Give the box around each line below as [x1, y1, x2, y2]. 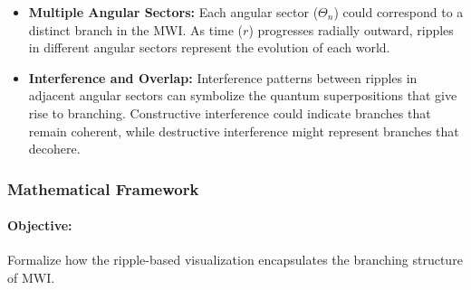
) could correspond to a [333, 3, 464, 21]
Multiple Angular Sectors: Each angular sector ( [28, 3, 319, 21]
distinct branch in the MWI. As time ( [28, 20, 244, 39]
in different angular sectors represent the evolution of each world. [28, 38, 390, 57]
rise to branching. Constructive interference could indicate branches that [28, 103, 431, 122]
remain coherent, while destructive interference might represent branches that [28, 121, 459, 140]
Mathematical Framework [7, 177, 199, 200]
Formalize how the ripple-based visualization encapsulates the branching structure [7, 250, 463, 269]
